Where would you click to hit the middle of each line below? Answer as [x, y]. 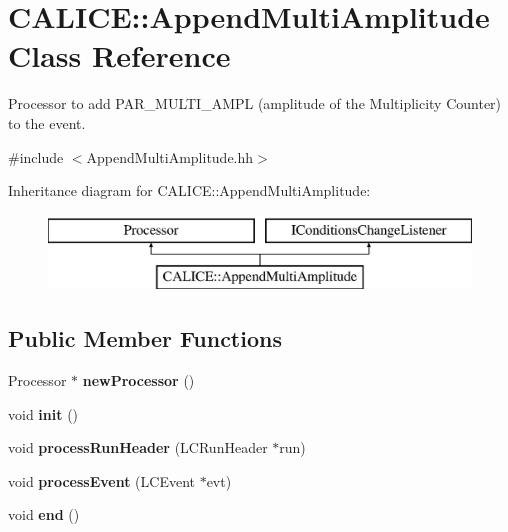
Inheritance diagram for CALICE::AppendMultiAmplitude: [189, 190]
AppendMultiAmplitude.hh [170, 156]
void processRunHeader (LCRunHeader [138, 447]
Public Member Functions [145, 338]
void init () [43, 413]
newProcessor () [138, 380]
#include [36, 156]
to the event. [47, 122]
